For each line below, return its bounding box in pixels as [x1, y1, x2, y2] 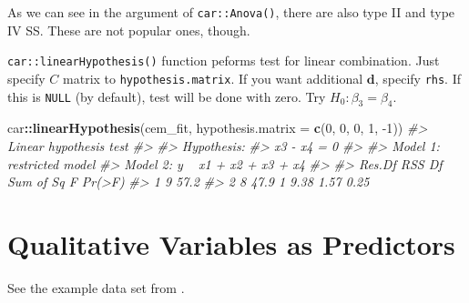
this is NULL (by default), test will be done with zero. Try [7, 86, 326, 106]
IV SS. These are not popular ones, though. [7, 20, 250, 39]
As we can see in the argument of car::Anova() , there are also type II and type [7, 3, 455, 21]
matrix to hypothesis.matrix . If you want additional [63, 68, 363, 87]
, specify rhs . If [374, 68, 462, 87]
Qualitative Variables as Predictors [7, 225, 455, 262]
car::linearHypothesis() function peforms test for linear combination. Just [7, 51, 440, 70]
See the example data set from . [7, 278, 185, 297]
